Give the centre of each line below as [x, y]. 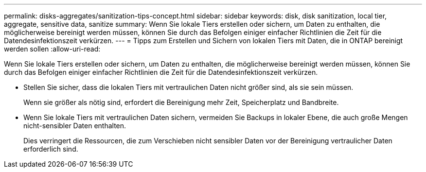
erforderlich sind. [51, 149]
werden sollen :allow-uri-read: [52, 49]
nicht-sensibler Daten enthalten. [75, 126]
